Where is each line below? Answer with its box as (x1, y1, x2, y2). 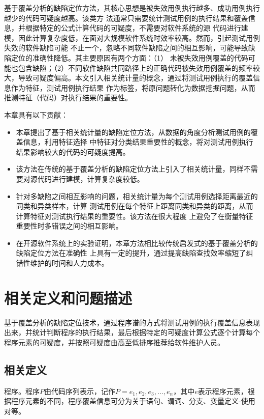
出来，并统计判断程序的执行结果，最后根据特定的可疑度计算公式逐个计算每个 (4, 327, 260, 338)
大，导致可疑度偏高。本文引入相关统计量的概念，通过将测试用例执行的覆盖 (4, 72, 253, 83)
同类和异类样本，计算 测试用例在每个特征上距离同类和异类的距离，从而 (16, 201, 253, 211)
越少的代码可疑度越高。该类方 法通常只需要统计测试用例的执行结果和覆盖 (4, 12, 248, 23)
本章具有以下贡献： (4, 109, 68, 120)
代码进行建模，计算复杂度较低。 (37, 173, 144, 184)
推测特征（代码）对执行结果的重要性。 (4, 92, 132, 103)
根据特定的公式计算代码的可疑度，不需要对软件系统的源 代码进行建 (25, 22, 248, 33)
